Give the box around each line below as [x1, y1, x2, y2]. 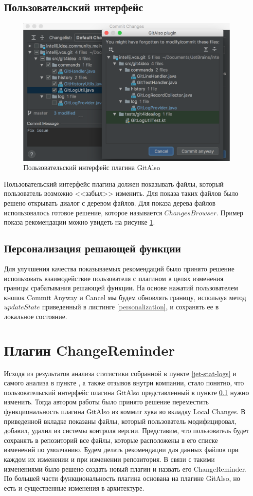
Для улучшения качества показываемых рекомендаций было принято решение [4, 263, 235, 273]
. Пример [216, 207, 244, 217]
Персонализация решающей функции [4, 241, 181, 256]
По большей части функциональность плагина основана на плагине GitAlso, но [4, 473, 240, 483]
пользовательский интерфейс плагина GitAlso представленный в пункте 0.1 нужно [4, 387, 249, 397]
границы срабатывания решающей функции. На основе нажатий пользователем [4, 283, 238, 293]
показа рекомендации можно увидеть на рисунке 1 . [4, 217, 155, 227]
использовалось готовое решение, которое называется [4, 207, 163, 217]
